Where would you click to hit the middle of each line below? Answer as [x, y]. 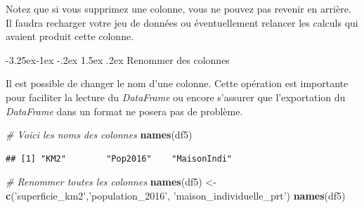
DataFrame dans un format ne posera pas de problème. [124, 111]
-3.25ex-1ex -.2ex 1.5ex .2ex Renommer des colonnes [118, 59]
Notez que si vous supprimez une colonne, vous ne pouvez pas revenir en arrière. [178, 8]
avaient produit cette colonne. [70, 36]
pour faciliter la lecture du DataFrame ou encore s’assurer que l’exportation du [176, 97]
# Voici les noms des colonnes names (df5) [99, 135]
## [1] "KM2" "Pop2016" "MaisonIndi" [119, 158]
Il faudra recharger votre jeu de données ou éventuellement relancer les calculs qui [182, 22]
